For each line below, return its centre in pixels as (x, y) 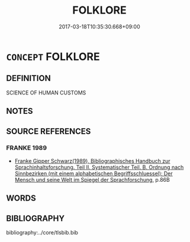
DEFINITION (29, 78)
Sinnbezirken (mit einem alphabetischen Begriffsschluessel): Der (94, 173)
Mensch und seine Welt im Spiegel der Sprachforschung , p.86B (92, 179)
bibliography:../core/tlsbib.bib (42, 233)
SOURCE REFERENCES (49, 131)
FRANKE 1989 (27, 148)
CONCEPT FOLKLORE (53, 56)
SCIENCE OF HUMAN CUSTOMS (46, 93)
